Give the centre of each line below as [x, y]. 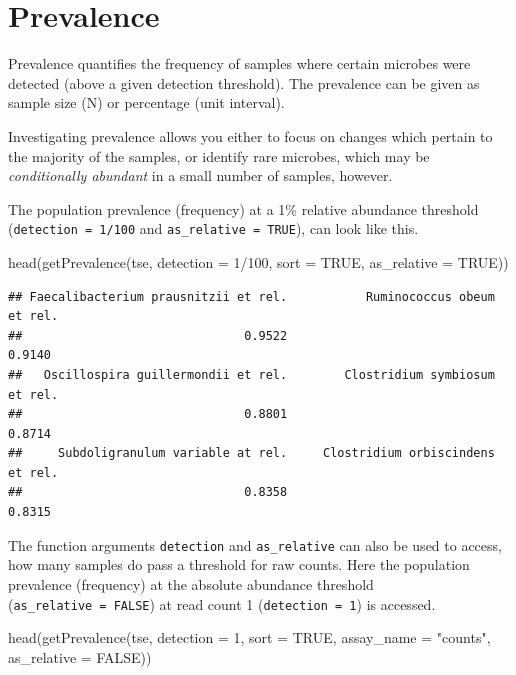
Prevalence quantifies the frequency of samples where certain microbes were [239, 63]
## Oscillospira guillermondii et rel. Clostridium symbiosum [251, 374]
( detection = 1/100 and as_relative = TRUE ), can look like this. [213, 228]
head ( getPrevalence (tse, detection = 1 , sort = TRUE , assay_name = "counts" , [249, 637]
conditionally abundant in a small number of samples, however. [200, 175]
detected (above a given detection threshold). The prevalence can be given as [244, 82]
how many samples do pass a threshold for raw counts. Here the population [239, 564]
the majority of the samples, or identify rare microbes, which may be [219, 155]
